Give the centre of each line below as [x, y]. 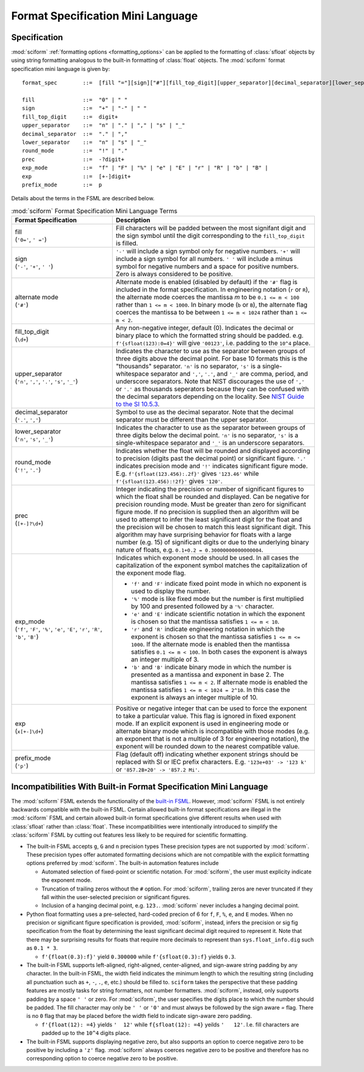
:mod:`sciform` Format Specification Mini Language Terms [94, 211]
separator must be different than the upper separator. [192, 420]
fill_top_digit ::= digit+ [70, 117]
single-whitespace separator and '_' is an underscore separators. [210, 443]
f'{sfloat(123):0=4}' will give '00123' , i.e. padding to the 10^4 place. [213, 343]
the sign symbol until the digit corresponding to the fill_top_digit [210, 236]
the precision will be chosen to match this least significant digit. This [213, 527]
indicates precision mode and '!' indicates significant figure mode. [212, 466]
